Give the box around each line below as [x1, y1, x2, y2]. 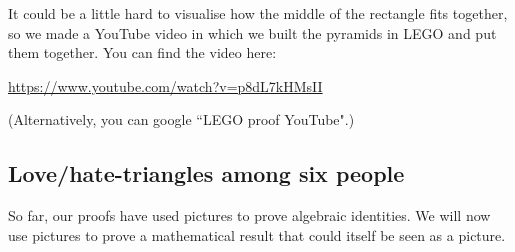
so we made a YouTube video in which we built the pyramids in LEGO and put [8, 22, 497, 43]
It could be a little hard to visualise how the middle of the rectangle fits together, [8, 3, 508, 23]
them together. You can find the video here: [8, 42, 277, 63]
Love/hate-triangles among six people [8, 158, 405, 189]
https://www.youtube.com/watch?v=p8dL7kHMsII [8, 75, 323, 96]
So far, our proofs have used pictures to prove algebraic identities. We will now [8, 205, 491, 226]
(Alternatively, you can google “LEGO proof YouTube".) [8, 109, 355, 130]
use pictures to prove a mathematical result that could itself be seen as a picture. [8, 224, 506, 245]
